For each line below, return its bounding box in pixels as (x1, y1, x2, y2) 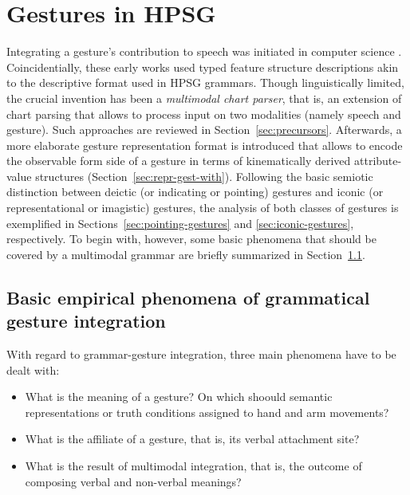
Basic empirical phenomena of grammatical (6, 285, 370, 309)
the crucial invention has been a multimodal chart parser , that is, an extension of (6, 89, 402, 106)
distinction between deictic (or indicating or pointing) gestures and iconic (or (6, 183, 384, 200)
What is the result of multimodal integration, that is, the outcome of (25, 458, 362, 473)
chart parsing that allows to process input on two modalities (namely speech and (6, 105, 401, 122)
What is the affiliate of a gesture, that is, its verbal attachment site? (25, 430, 360, 447)
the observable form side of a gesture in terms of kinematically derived (6, 152, 351, 169)
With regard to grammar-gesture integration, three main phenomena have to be (6, 346, 396, 363)
